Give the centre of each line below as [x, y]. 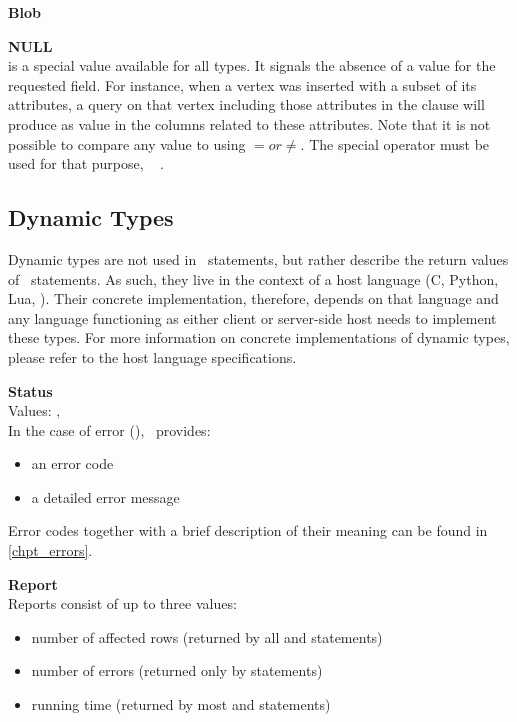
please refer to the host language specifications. [152, 356]
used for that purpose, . [86, 163]
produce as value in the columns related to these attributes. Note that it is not [249, 123]
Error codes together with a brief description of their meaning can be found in [248, 530]
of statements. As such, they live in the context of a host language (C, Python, [253, 278]
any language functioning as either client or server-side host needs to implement [252, 317]
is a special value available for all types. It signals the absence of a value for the [252, 65]
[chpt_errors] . [50, 550]
